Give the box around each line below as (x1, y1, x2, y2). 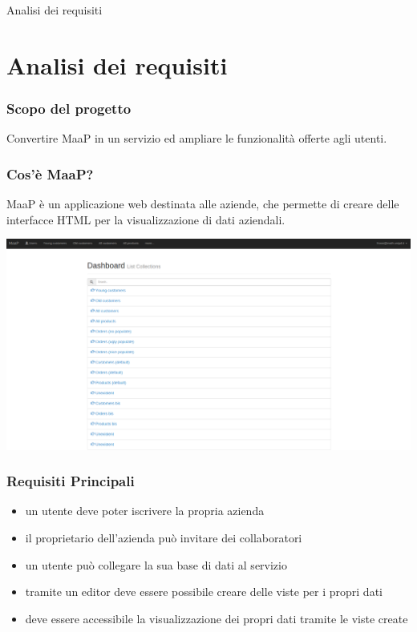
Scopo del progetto (6, 98, 132, 118)
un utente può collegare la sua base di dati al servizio (25, 556, 287, 573)
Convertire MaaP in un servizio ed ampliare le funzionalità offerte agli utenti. (6, 130, 387, 147)
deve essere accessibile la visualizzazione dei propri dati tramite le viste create (25, 610, 408, 626)
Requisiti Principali (6, 471, 135, 491)
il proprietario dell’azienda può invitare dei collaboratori (25, 529, 302, 545)
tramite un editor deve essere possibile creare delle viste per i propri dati (25, 583, 383, 600)
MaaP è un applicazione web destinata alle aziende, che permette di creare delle (6, 195, 399, 211)
